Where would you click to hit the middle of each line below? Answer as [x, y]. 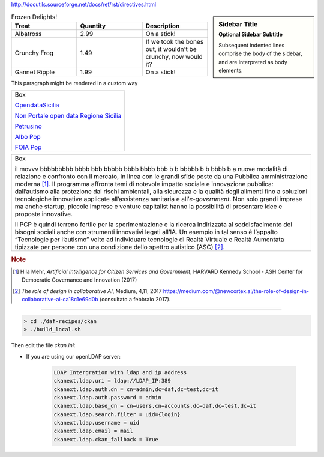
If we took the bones [175, 41]
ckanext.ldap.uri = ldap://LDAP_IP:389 [112, 381]
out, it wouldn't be [171, 49]
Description [163, 26]
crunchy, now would [174, 56]
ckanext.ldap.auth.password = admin [108, 397]
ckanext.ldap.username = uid [97, 423]
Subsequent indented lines [252, 46]
